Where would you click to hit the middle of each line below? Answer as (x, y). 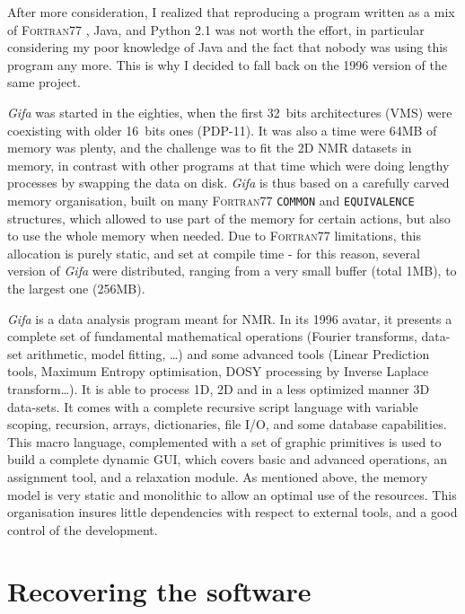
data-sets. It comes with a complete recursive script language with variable (213, 406)
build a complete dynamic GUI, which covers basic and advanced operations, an (228, 459)
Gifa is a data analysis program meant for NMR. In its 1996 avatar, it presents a (230, 318)
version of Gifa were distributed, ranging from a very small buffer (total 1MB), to (232, 271)
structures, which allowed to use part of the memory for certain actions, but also (229, 218)
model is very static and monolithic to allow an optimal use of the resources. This (232, 494)
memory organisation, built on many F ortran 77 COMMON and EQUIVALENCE (211, 200)
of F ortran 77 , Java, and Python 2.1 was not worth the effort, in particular (216, 29)
